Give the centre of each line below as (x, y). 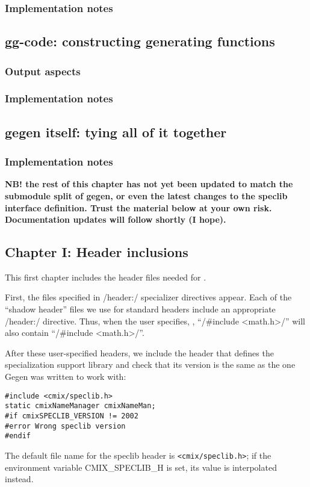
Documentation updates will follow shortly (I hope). (116, 219)
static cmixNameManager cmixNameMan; (80, 406)
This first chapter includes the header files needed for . (106, 277)
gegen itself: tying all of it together (116, 132)
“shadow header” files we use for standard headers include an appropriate (140, 309)
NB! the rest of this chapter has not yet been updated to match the (149, 184)
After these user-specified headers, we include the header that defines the (139, 352)
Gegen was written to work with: (66, 377)
